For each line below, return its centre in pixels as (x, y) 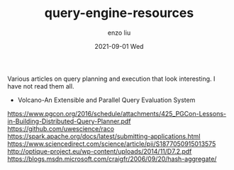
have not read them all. (41, 86)
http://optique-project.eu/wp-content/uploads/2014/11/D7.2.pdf (100, 151)
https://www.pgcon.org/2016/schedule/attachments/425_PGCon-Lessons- (117, 113)
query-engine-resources (119, 13)
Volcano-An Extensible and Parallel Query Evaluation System (106, 100)
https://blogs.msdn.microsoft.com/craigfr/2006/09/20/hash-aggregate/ (112, 159)
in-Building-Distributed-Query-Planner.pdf (69, 121)
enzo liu (119, 33)
